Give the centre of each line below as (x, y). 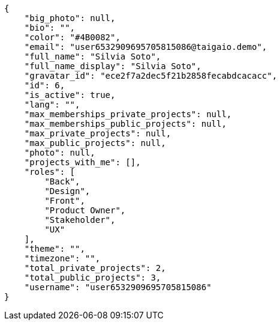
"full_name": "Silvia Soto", (93, 56)
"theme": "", (55, 249)
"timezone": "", (62, 258)
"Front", (65, 201)
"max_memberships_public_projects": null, (125, 124)
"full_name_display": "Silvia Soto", (113, 66)
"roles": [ (50, 172)
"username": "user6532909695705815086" (118, 287)
